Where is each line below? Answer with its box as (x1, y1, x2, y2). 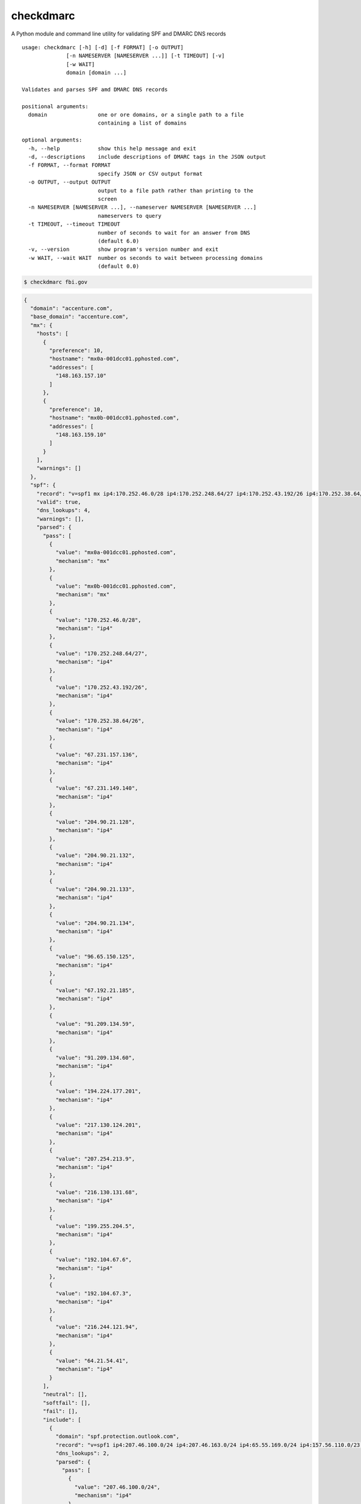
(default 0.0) (97, 263, 140, 270)
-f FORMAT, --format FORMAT (28, 162, 111, 168)
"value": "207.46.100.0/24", (74, 1484, 161, 1490)
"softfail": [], (43, 1399, 91, 1406)
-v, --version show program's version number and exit (28, 246, 219, 253)
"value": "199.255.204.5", (55, 1222, 135, 1230)
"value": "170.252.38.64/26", (55, 718, 144, 724)
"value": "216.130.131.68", (55, 1189, 138, 1196)
